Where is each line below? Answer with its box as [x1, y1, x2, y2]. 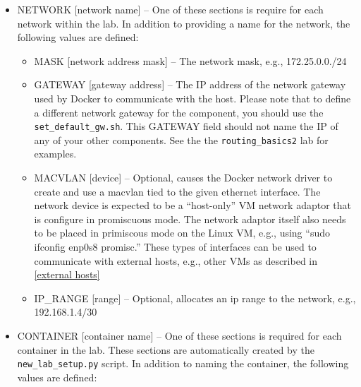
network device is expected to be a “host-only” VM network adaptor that [34, 198, 352, 213]
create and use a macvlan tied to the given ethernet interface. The [34, 184, 321, 198]
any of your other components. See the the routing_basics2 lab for [34, 132, 329, 147]
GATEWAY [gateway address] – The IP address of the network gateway [34, 77, 346, 92]
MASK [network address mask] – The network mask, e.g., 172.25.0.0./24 [34, 53, 347, 68]
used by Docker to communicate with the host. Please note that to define [34, 90, 351, 105]
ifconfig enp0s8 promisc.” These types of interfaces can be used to [34, 239, 317, 254]
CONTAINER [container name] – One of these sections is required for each [17, 328, 342, 343]
